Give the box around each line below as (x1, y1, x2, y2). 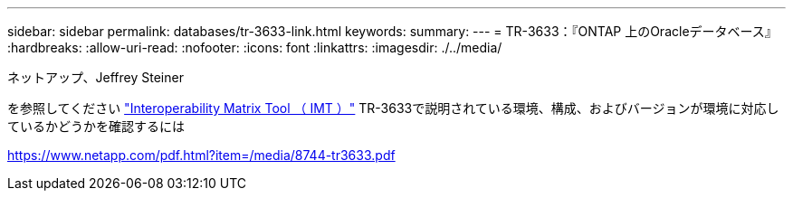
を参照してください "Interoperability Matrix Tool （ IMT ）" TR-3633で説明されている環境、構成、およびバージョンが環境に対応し (7, 100, 779, 116)
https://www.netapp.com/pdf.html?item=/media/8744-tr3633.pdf (7, 147, 396, 163)
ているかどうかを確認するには (7, 118, 185, 134)
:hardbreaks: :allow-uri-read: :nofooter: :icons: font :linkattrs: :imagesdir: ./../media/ (7, 40, 502, 55)
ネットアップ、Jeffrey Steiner (7, 70, 184, 85)
